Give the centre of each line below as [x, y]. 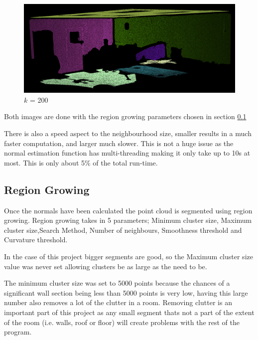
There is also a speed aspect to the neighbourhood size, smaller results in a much [128, 133]
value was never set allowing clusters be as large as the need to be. [106, 266]
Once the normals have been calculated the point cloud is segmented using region [128, 210]
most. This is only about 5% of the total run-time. [81, 162]
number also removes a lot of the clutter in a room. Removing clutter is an [118, 302]
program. [18, 332]
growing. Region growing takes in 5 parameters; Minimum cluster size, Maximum [128, 220]
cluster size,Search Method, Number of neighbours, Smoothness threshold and [123, 230]
